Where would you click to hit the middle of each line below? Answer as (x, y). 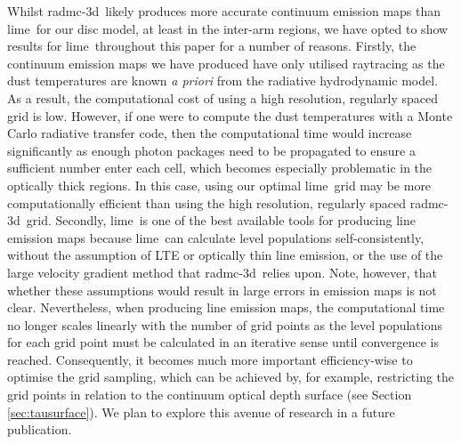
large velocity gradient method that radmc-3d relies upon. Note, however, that (222, 272)
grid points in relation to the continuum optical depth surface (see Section (210, 395)
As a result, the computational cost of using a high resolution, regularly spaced (223, 97)
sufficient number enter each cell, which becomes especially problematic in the (220, 168)
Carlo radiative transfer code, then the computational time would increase (210, 133)
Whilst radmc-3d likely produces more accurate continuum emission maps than (224, 11)
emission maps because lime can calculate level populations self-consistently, (216, 237)
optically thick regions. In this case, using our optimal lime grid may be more (219, 185)
